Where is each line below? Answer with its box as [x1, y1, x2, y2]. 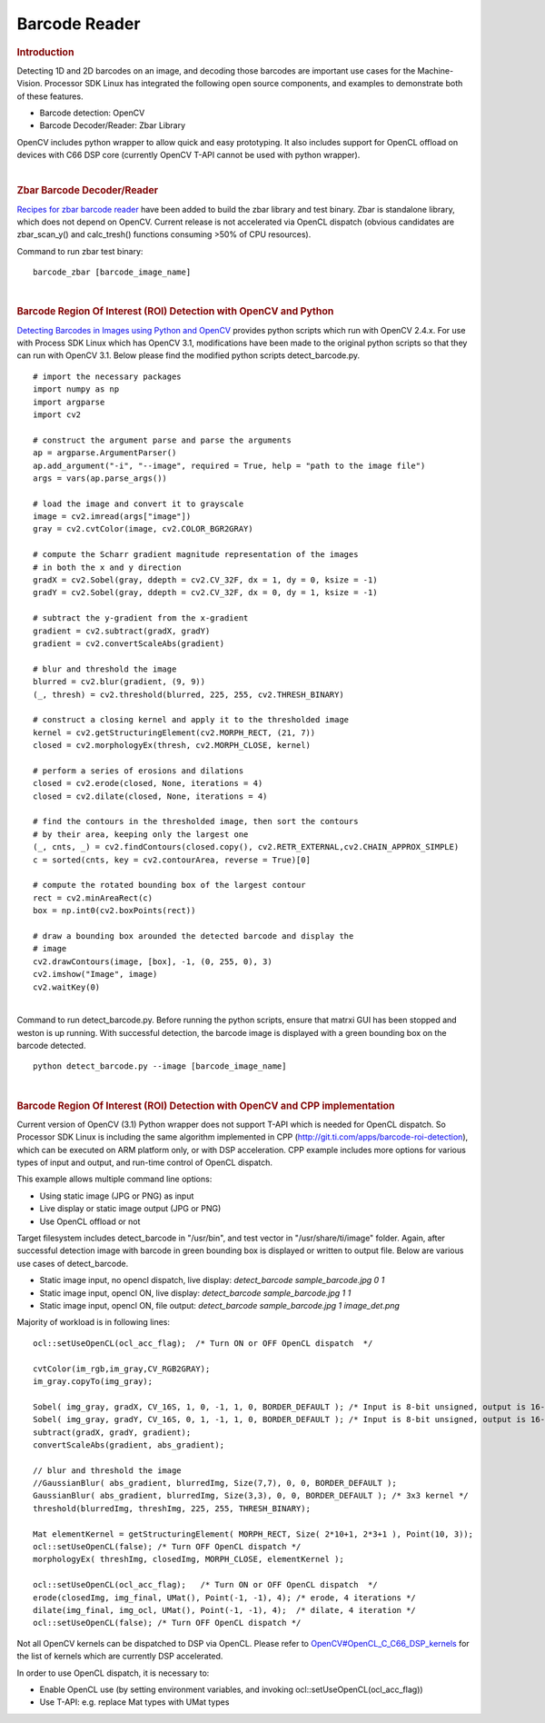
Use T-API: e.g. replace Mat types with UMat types [39, 1697, 230, 1708]
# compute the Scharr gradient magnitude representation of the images [33, 550, 359, 560]
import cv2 [33, 409, 82, 420]
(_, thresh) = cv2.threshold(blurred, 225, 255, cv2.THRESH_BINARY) [33, 689, 344, 700]
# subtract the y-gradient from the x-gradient [33, 613, 249, 623]
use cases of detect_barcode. [16, 1258, 129, 1269]
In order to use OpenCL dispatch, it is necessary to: [16, 1668, 210, 1678]
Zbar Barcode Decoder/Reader [16, 184, 159, 197]
